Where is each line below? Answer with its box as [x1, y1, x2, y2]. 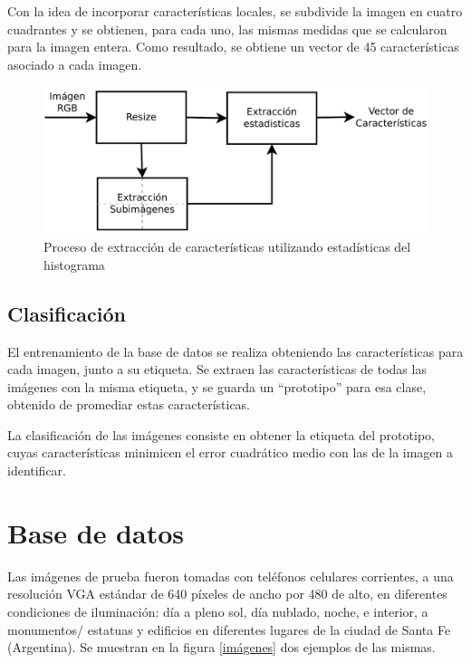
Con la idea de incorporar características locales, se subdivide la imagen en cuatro [7, 2, 463, 20]
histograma [43, 255, 105, 274]
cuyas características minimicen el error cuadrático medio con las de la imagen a [7, 443, 454, 462]
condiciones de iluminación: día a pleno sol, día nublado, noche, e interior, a [7, 601, 428, 620]
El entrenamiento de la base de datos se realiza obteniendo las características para [7, 341, 464, 360]
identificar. [7, 461, 67, 480]
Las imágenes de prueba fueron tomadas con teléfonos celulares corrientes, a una [7, 566, 454, 585]
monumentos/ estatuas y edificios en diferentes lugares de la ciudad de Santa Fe [7, 620, 451, 639]
